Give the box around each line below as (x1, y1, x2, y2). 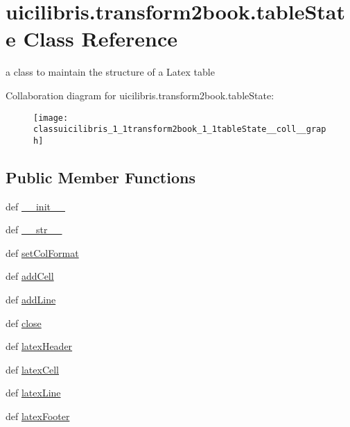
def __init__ (6, 199, 65, 213)
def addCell (6, 269, 54, 283)
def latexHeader (6, 339, 73, 353)
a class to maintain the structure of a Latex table (6, 65, 215, 79)
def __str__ (6, 222, 62, 237)
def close (6, 315, 42, 330)
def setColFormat (6, 245, 79, 260)
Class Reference (23, 24, 177, 53)
